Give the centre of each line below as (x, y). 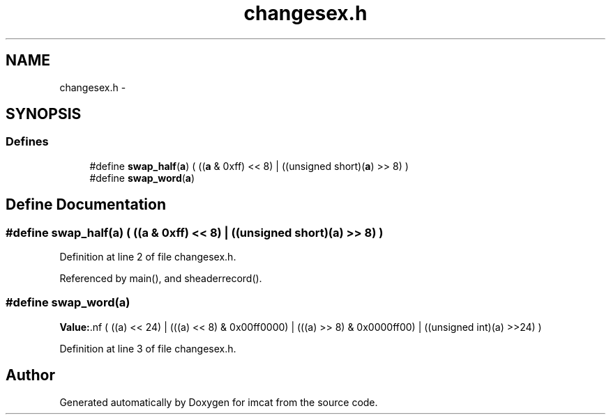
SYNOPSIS (44, 114)
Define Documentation (86, 205)
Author (30, 375)
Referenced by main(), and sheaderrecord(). (161, 279)
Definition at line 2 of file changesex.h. (148, 257)
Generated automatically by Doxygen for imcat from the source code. (219, 402)
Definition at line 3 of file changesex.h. (148, 348)
